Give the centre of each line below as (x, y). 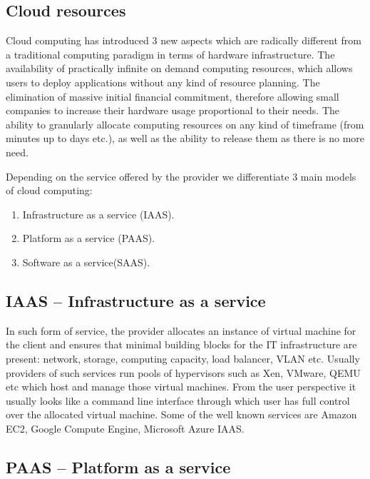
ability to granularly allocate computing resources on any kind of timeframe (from (185, 124)
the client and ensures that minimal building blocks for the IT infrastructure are (181, 344)
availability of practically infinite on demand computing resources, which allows (179, 68)
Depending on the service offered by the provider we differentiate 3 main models (181, 176)
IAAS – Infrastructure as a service (136, 300)
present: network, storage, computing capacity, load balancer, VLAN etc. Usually (183, 358)
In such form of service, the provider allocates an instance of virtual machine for (181, 330)
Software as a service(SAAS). (86, 262)
